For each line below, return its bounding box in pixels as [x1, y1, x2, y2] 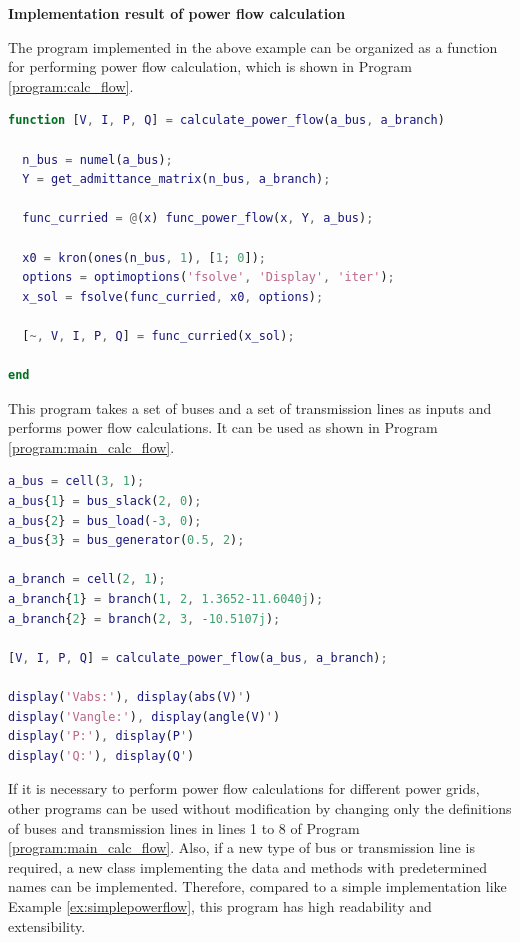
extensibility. [8, 915, 86, 936]
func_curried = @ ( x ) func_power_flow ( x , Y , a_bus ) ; [22, 211, 374, 226]
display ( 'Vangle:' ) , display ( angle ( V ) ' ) [8, 709, 281, 724]
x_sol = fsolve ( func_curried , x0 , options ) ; [22, 289, 324, 304]
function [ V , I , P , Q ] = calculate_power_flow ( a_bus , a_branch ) [8, 113, 445, 128]
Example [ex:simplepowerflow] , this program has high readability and [8, 895, 432, 916]
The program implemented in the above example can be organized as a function [8, 36, 498, 57]
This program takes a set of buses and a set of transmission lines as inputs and [8, 397, 492, 418]
